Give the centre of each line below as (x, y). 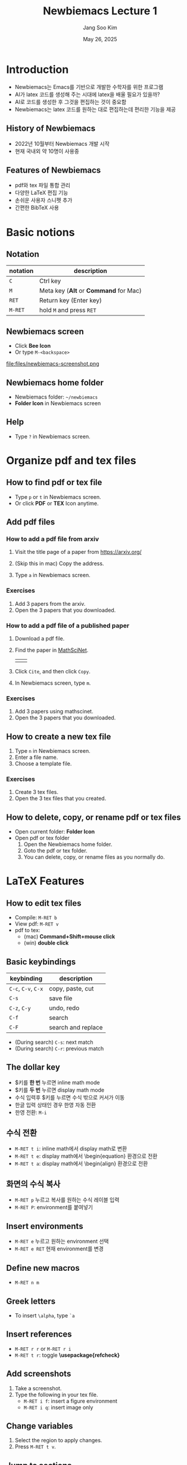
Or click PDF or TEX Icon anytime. (57, 503)
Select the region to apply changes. (58, 1441)
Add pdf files (31, 522)
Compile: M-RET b (36, 918)
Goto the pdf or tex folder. (55, 851)
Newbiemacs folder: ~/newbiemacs (56, 397)
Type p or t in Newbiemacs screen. (58, 496)
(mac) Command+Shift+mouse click (69, 937)
